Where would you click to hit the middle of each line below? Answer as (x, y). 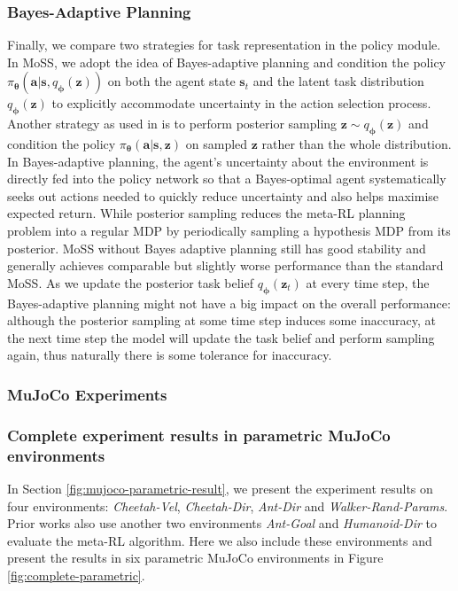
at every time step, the (368, 282)
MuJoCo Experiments (87, 394)
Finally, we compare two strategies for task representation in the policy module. (224, 45)
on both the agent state (171, 81)
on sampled (217, 144)
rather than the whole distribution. (357, 144)
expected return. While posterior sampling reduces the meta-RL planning (206, 213)
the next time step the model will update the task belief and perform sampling (221, 337)
